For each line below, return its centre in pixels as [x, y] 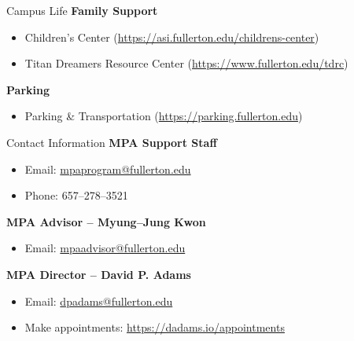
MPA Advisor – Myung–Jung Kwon [106, 221]
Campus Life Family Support [82, 10]
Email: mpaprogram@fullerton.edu [108, 169]
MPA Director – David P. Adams [99, 274]
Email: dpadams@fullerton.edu [99, 301]
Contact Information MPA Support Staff [112, 142]
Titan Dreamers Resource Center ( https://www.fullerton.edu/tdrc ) [186, 63]
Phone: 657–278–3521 [76, 195]
